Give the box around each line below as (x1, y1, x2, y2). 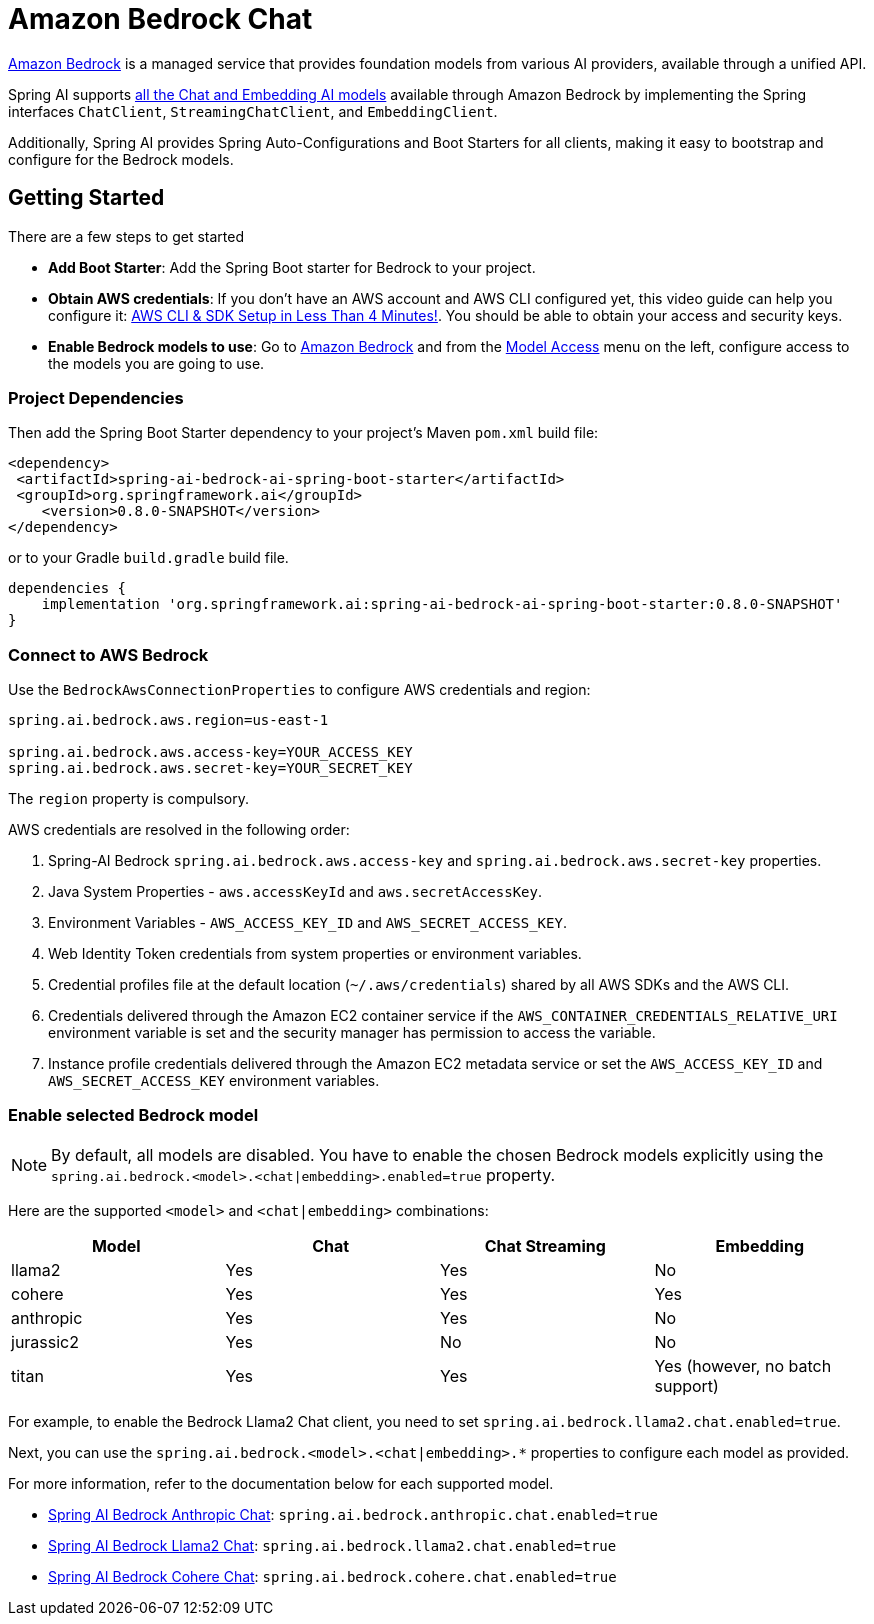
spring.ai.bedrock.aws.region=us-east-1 (8, 712, 329, 729)
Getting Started (8, 185, 165, 211)
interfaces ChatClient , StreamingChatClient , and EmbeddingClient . (8, 102, 498, 120)
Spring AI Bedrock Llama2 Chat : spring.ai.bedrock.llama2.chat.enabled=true (48, 1536, 617, 1554)
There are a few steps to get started (8, 227, 244, 245)
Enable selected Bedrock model (8, 1105, 259, 1126)
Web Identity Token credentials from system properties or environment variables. (48, 945, 582, 963)
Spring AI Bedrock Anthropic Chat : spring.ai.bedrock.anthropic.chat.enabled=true (48, 1505, 658, 1523)
